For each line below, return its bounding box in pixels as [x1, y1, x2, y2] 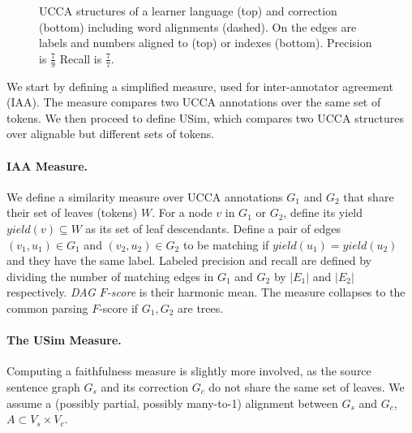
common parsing [6, 299, 88, 316]
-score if [99, 299, 139, 316]
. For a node [152, 204, 212, 221]
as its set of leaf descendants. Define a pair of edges [85, 219, 341, 236]
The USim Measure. [6, 331, 122, 349]
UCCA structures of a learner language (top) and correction [39, 2, 337, 19]
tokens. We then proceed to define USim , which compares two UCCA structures [6, 109, 405, 126]
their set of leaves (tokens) [6, 204, 138, 221]
